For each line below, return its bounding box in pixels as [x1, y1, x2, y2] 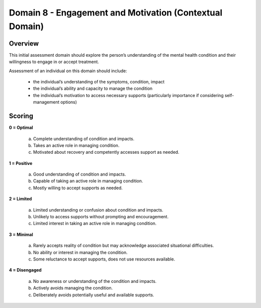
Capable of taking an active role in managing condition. [33, 178, 144, 184]
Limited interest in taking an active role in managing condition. [33, 221, 157, 227]
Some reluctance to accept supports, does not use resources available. [33, 256, 175, 262]
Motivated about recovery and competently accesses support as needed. [33, 149, 180, 155]
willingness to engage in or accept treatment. [9, 59, 99, 65]
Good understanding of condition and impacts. [33, 171, 126, 177]
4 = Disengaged [9, 267, 42, 273]
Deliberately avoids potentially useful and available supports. [33, 292, 154, 298]
